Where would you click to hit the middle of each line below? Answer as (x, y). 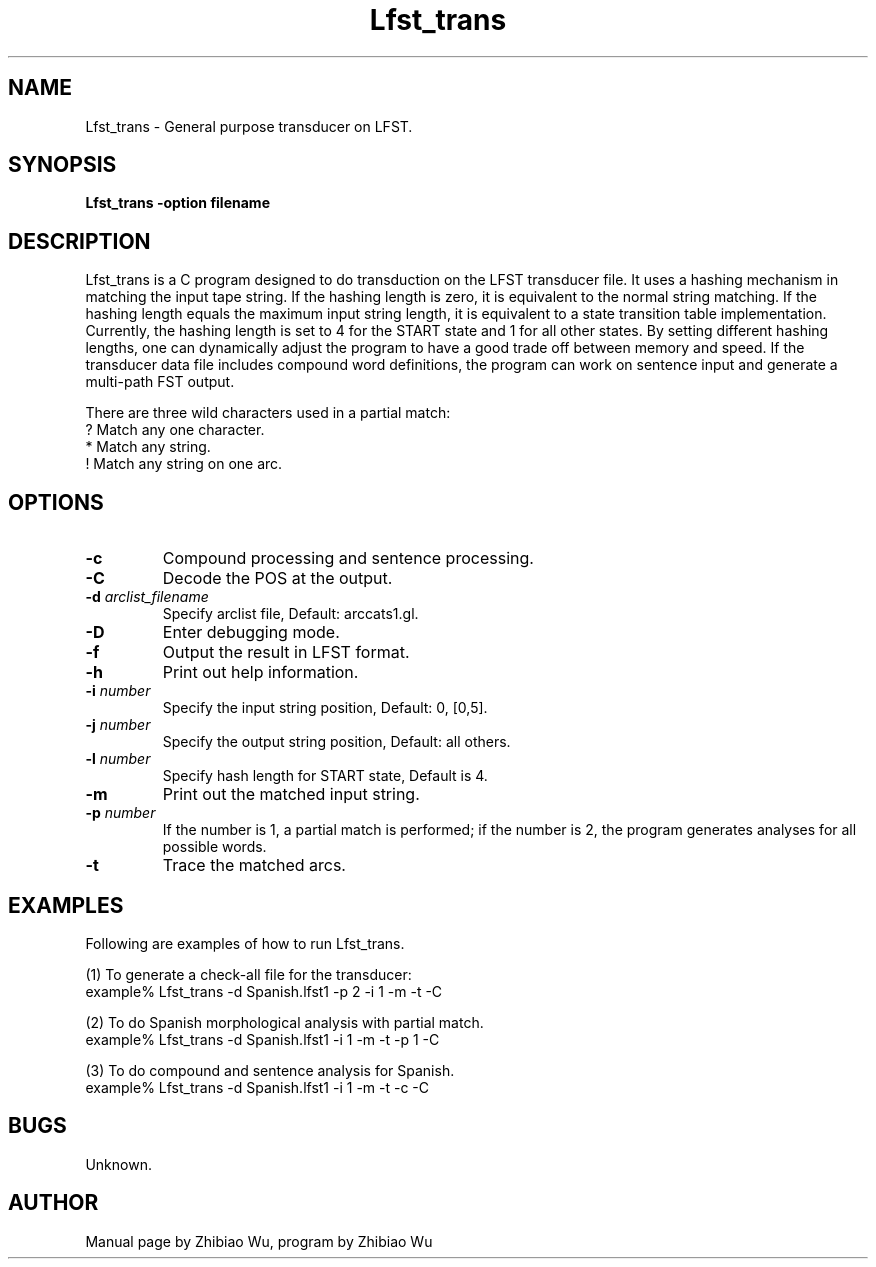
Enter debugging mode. (251, 632)
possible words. (214, 847)
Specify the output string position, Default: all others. (336, 742)
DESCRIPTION (79, 241)
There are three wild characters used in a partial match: (268, 413)
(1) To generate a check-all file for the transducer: (248, 974)
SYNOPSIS (62, 165)
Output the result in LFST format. (286, 652)
